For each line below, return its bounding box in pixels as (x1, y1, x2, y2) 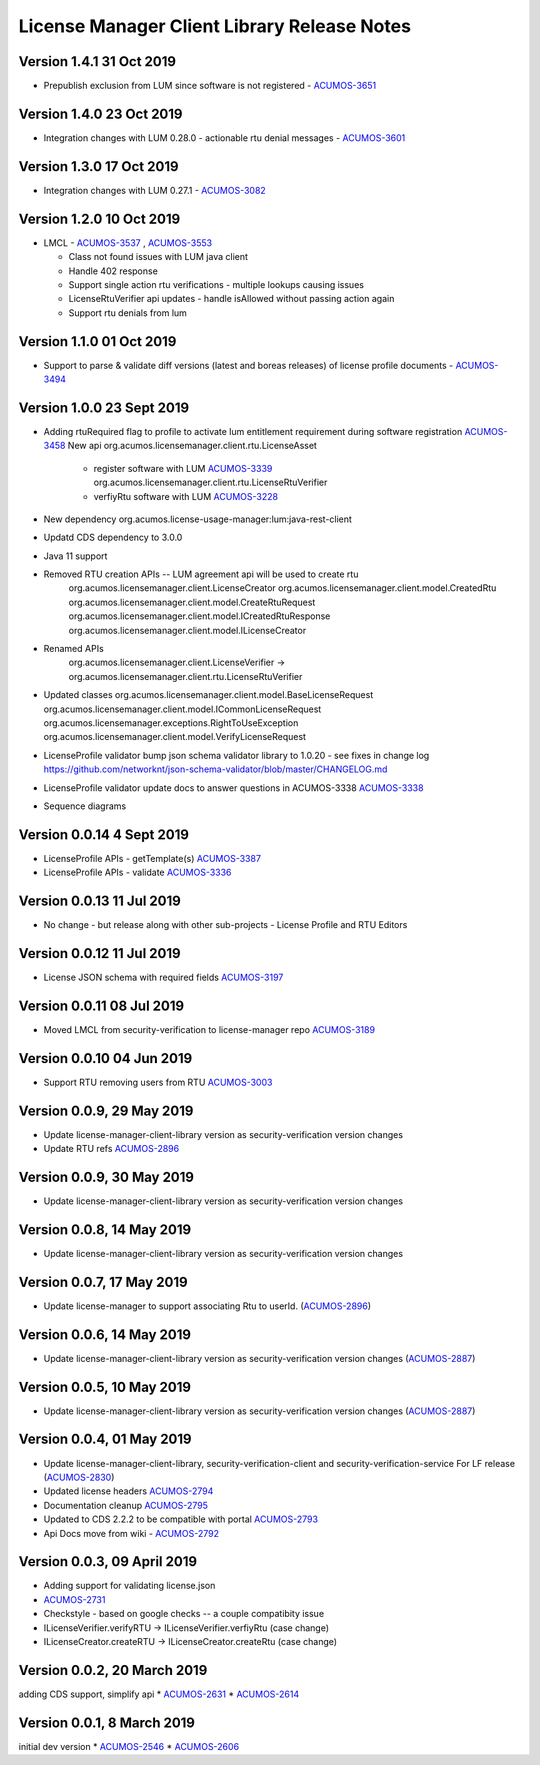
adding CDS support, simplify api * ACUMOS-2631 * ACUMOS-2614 (18, 1688, 300, 1700)
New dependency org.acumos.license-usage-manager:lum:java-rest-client (43, 513, 352, 525)
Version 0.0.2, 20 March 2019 (18, 1661, 208, 1679)
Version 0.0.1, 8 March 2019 (18, 1714, 195, 1731)
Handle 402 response (68, 265, 159, 277)
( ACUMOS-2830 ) (43, 1471, 115, 1483)
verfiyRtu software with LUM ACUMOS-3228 (93, 490, 279, 502)
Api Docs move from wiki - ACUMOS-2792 (43, 1527, 220, 1539)
